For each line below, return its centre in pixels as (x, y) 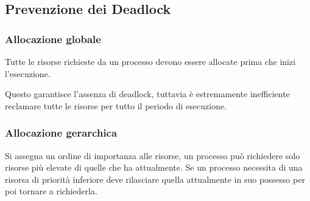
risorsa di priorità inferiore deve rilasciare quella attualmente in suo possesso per (155, 179)
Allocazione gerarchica (61, 133)
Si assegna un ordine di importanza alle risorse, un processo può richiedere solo (153, 155)
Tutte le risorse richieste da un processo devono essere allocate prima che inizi (150, 61)
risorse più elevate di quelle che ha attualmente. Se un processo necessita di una (154, 167)
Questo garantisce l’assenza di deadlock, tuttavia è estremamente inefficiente (147, 94)
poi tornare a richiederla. (51, 191)
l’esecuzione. (28, 73)
